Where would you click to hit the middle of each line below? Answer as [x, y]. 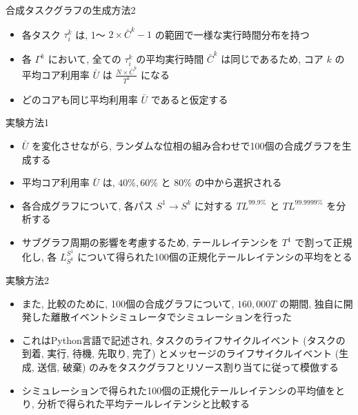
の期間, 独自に [311, 303]
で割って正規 [324, 242]
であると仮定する [189, 99]
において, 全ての [84, 59]
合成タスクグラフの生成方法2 [71, 10]
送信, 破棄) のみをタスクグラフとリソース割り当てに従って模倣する [188, 366]
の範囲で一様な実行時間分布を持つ [232, 34]
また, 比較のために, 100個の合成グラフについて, [128, 303]
